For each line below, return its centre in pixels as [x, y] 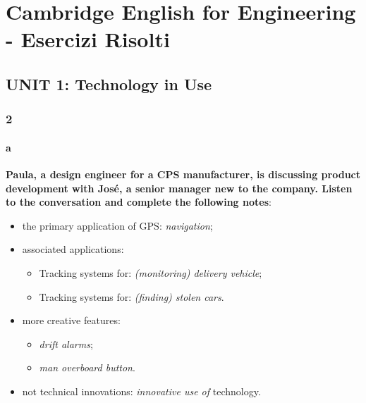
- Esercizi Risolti [88, 39]
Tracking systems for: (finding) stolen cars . [132, 296]
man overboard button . [87, 367]
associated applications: [73, 249]
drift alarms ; [66, 343]
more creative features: [71, 320]
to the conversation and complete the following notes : [139, 202]
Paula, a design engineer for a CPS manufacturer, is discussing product [183, 174]
